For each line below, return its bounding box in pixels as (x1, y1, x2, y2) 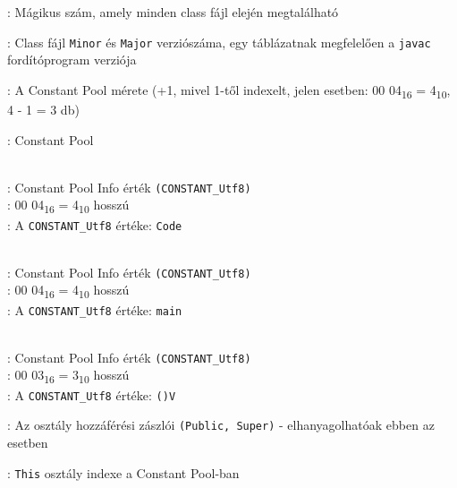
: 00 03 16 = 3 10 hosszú (7, 365, 130, 387)
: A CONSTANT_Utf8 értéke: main (7, 300, 182, 319)
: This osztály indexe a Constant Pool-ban (7, 463, 240, 482)
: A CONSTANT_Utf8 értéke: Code (7, 215, 182, 234)
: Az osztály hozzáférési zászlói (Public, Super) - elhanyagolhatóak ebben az (7, 415, 435, 434)
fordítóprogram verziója (7, 50, 137, 69)
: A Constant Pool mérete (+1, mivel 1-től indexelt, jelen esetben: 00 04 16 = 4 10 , (7, 80, 451, 101)
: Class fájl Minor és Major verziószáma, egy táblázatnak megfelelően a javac (7, 32, 431, 51)
